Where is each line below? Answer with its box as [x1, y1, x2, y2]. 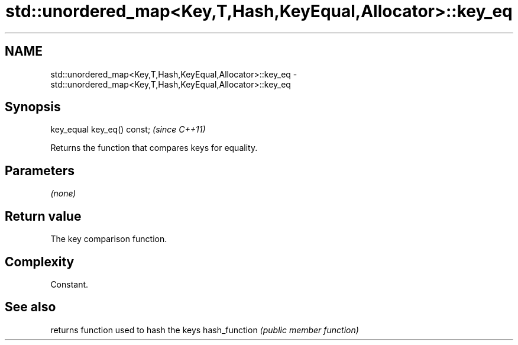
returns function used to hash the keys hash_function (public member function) [50, 324, 359, 335]
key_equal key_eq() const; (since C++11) [50, 124, 206, 135]
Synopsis [5, 99, 61, 115]
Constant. [50, 279, 89, 289]
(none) [50, 188, 76, 199]
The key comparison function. [50, 234, 167, 244]
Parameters [5, 163, 75, 178]
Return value [5, 208, 82, 224]
